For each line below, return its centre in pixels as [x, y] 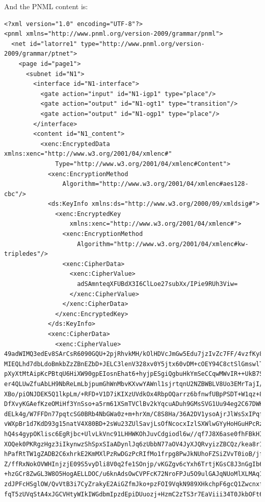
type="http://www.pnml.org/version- [143, 44]
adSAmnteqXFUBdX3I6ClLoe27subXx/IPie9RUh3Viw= [157, 284]
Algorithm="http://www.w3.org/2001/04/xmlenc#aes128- [155, 184]
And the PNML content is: [46, 6]
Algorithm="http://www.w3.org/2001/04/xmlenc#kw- [163, 244]
